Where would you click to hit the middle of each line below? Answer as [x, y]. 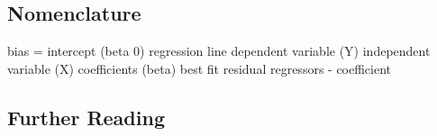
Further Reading [86, 117]
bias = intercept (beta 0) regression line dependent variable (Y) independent [219, 51]
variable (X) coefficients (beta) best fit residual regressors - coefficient [200, 68]
